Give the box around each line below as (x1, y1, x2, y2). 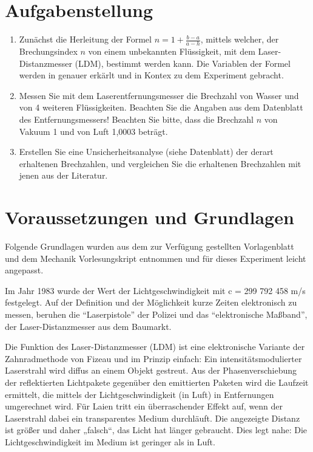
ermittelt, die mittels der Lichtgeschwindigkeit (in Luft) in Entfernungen (5, 388, 274, 400)
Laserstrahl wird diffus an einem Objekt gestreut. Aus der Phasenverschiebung (5, 364, 297, 377)
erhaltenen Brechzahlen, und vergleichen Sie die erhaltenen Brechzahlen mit (19, 157, 301, 169)
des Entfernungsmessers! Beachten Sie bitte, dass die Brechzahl (19, 112, 254, 125)
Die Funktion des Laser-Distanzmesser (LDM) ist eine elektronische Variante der (5, 340, 305, 353)
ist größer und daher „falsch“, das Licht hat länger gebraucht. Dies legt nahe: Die (5, 423, 308, 436)
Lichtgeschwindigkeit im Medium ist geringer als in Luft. (5, 435, 215, 448)
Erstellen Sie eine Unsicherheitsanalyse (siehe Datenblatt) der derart (19, 145, 274, 158)
